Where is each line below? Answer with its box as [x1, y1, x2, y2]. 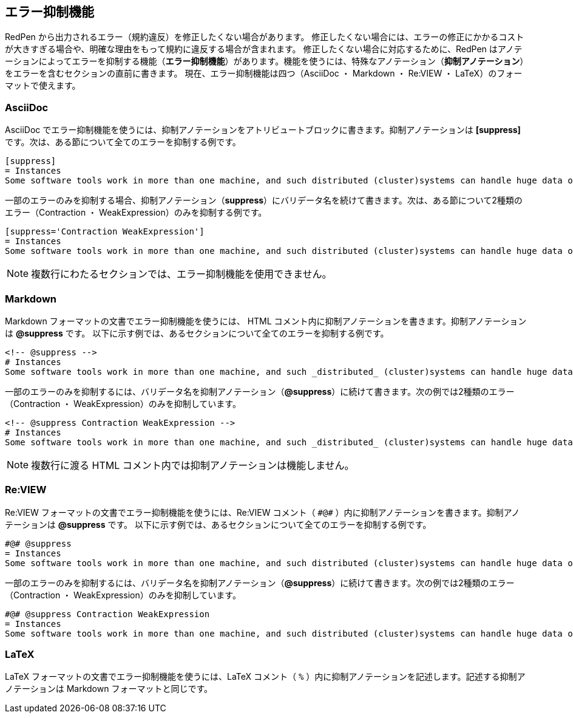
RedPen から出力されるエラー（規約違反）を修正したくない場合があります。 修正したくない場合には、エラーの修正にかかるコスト [5, 32, 524, 43]
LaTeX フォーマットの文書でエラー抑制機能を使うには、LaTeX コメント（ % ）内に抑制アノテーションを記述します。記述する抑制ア [5, 671, 526, 682]
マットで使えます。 [5, 80, 81, 91]
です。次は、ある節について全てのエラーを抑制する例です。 [5, 137, 241, 148]
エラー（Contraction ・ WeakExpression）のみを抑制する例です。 [5, 207, 267, 218]
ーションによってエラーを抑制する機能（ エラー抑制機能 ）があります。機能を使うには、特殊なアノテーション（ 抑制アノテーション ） [5, 56, 524, 67]
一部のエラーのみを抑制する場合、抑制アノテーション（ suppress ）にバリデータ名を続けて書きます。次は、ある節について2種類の [5, 195, 523, 206]
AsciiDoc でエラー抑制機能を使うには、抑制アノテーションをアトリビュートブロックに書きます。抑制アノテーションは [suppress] [5, 125, 521, 135]
